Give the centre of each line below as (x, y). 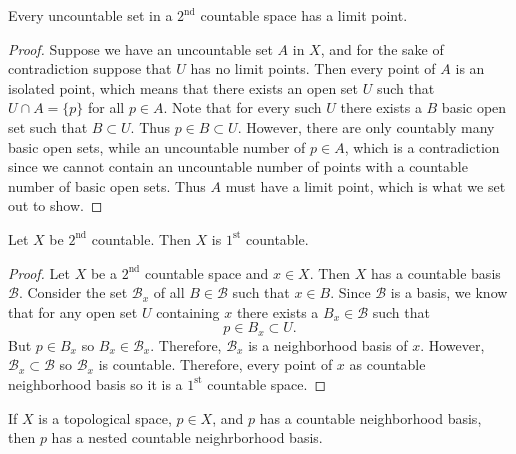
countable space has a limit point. (304, 15)
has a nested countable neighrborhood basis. (187, 437)
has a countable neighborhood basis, (370, 417)
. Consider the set (73, 292)
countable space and (206, 272)
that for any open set (73, 311)
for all (106, 107)
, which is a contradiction (422, 146)
